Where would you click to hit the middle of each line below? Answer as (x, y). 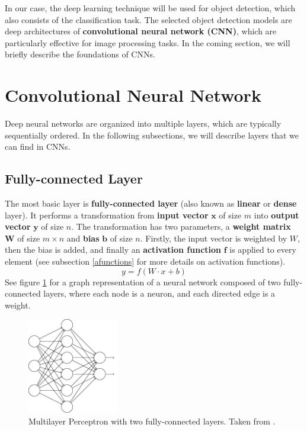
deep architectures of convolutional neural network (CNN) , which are (141, 31)
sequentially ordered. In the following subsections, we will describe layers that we (152, 135)
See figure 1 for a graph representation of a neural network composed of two (143, 282)
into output (276, 215)
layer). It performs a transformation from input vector (107, 215)
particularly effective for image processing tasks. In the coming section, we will (148, 42)
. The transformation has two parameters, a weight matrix (181, 226)
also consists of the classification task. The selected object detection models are (148, 19)
